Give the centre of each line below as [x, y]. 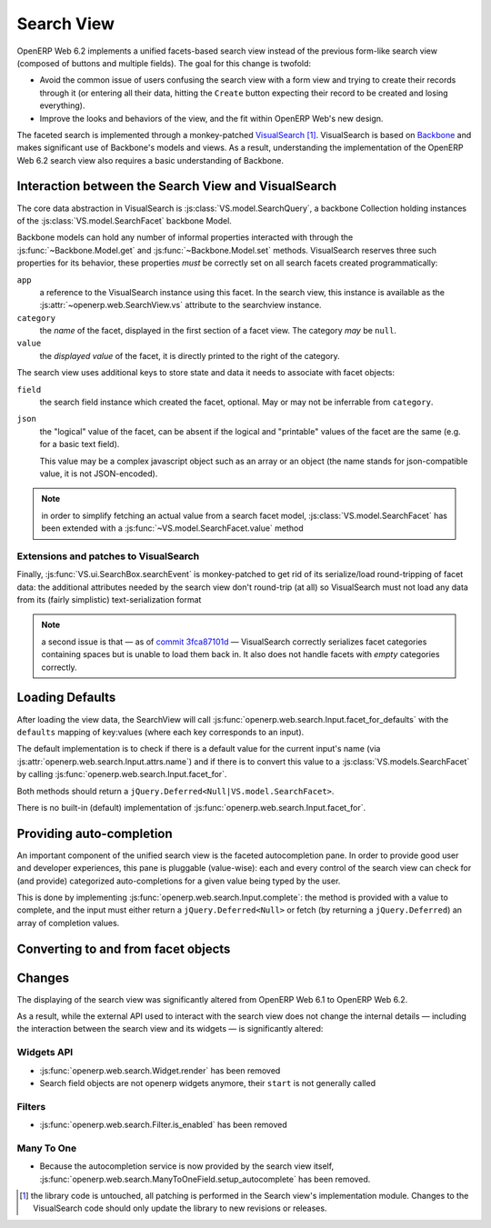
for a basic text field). [80, 444]
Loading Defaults [66, 698]
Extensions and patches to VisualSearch [108, 556]
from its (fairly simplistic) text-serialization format [109, 600]
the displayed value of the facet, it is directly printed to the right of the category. [190, 355]
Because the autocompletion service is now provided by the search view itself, [187, 1166]
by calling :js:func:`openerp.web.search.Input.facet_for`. [122, 774]
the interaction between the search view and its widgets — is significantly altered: [170, 1029]
